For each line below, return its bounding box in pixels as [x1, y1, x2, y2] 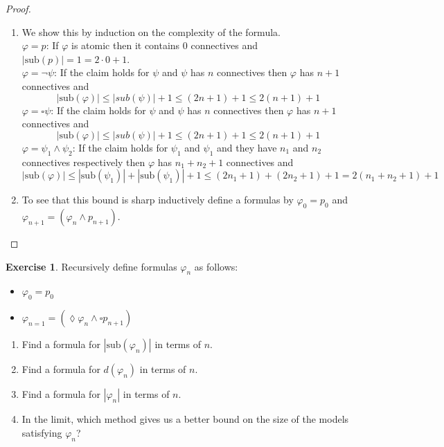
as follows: [194, 259, 238, 273]
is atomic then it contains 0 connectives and [71, 38, 258, 53]
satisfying [21, 425, 62, 439]
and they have [217, 140, 277, 154]
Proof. [6, 1, 31, 15]
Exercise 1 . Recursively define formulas [6, 259, 177, 273]
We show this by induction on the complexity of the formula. [21, 24, 281, 39]
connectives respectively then [21, 154, 145, 169]
